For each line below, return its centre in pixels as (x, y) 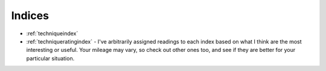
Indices (30, 16)
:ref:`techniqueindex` (52, 33)
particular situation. (50, 58)
